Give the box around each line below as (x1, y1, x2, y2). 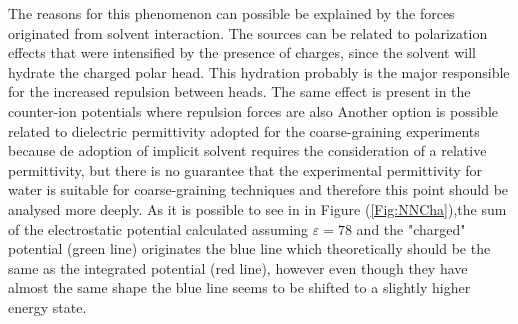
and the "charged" (356, 218, 466, 239)
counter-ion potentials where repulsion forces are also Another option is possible (8, 100, 498, 121)
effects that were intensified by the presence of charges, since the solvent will (8, 42, 476, 63)
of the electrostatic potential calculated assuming (8, 218, 309, 239)
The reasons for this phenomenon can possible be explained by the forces (8, 3, 455, 23)
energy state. (8, 296, 87, 317)
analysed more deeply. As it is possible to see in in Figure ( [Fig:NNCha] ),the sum (8, 198, 507, 219)
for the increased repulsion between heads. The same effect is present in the (8, 81, 471, 102)
